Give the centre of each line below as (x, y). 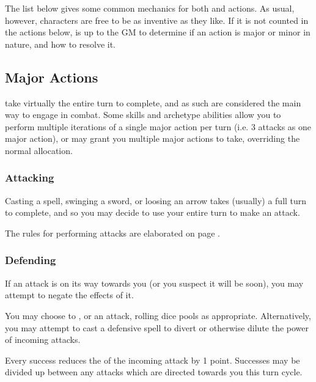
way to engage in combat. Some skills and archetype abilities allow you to (143, 115)
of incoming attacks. (43, 340)
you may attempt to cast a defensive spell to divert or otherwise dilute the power (157, 327)
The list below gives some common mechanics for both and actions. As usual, (150, 8)
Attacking (30, 178)
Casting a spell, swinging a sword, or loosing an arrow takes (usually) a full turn (156, 200)
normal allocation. (39, 150)
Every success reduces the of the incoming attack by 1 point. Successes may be (152, 360)
